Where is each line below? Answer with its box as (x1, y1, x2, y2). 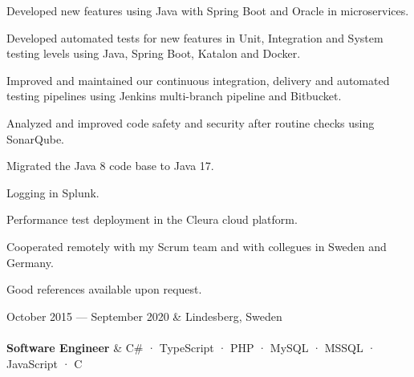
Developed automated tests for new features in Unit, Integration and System (6, 29, 384, 46)
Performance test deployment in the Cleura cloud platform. (6, 211, 298, 228)
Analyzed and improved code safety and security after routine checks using (6, 114, 375, 131)
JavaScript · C (6, 355, 83, 371)
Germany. (6, 253, 54, 270)
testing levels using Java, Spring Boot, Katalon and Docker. (6, 45, 301, 62)
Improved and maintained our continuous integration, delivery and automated (6, 71, 390, 88)
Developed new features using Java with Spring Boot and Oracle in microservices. (6, 2, 409, 18)
